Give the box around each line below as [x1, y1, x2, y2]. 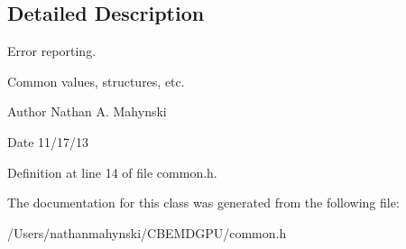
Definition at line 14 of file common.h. [7, 162, 217, 181]
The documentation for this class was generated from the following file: [7, 193, 400, 212]
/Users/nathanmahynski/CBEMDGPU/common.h [7, 223, 287, 242]
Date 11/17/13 [7, 132, 89, 151]
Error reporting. [7, 41, 97, 60]
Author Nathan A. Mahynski [7, 102, 167, 121]
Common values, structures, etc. [7, 71, 185, 90]
